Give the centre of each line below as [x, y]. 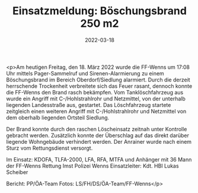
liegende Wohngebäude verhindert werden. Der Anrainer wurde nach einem [99, 141]
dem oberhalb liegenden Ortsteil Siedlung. [58, 118]
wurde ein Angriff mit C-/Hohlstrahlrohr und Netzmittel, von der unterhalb [96, 99]
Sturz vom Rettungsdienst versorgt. [49, 148]
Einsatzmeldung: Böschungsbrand [100, 11]
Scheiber [17, 172]
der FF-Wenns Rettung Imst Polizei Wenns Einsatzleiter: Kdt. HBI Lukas [92, 166]
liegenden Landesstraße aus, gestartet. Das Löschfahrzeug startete [89, 105]
